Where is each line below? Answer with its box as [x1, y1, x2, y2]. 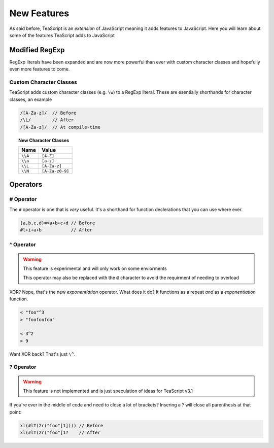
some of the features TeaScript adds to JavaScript [9, 32, 115, 38]
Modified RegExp [9, 46, 65, 54]
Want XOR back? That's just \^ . [9, 351, 76, 357]
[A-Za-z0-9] [41, 168, 70, 174]
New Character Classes [18, 137, 70, 143]
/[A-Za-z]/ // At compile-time [20, 124, 101, 130]
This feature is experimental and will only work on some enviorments [23, 265, 167, 271]
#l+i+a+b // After [20, 227, 93, 233]
